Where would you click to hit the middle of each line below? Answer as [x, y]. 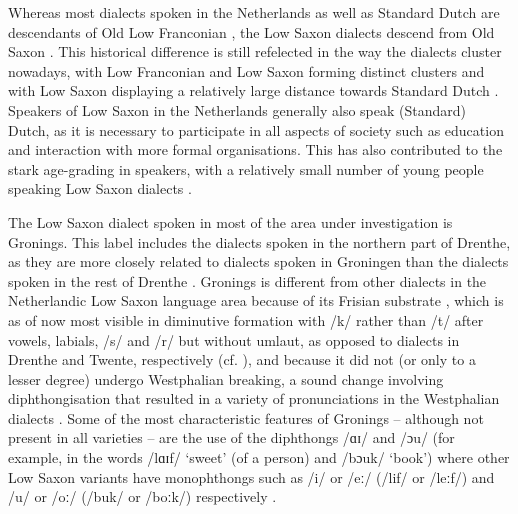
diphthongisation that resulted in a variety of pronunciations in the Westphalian [254, 398]
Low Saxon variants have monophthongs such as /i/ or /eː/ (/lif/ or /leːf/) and [251, 476]
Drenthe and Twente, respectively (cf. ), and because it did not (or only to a [242, 359]
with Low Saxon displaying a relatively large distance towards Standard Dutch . [253, 90]
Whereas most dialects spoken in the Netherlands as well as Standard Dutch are [254, 12]
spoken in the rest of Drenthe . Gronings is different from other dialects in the [247, 280]
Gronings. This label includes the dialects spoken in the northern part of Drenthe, [259, 241]
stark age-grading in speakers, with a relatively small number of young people [246, 168]
